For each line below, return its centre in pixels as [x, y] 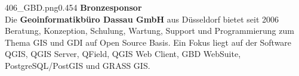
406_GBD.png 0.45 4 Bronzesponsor [73, 7]
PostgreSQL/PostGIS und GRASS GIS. [78, 65]
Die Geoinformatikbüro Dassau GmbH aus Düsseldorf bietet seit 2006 [142, 19]
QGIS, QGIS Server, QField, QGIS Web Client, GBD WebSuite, [123, 54]
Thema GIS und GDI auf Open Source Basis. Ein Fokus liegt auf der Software [148, 42]
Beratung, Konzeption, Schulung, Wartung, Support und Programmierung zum [149, 31]
